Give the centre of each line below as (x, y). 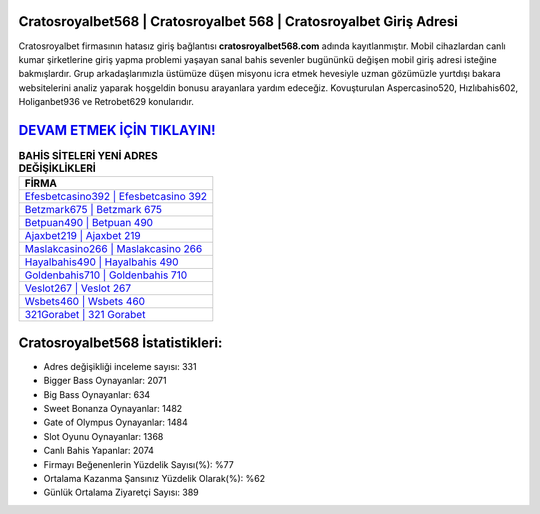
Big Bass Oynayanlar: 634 (97, 394)
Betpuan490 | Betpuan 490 (89, 223)
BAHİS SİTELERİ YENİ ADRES (88, 156)
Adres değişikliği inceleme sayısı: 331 (120, 366)
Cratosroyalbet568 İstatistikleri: (120, 342)
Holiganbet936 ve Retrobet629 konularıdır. (106, 102)
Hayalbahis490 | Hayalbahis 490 (101, 262)
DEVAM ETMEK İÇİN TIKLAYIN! (117, 130)
